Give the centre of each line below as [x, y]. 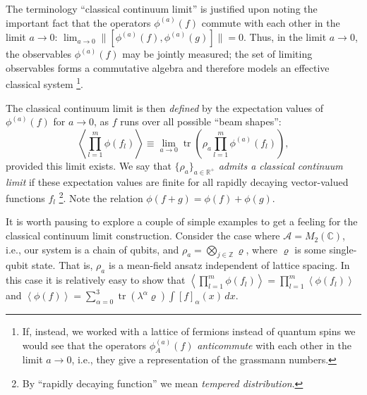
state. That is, [62, 265]
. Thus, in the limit [285, 37]
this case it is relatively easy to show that [96, 280]
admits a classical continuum [281, 165]
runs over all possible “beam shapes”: [201, 121]
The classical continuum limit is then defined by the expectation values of [165, 107]
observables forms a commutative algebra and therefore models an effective [168, 67]
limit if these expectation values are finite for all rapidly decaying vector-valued [177, 181]
